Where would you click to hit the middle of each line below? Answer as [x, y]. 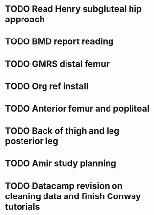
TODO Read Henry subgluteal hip [74, 9]
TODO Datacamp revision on [64, 186]
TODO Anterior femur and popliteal [77, 108]
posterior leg [32, 141]
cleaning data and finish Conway [73, 196]
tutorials [22, 206]
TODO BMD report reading [59, 42]
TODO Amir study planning [61, 164]
